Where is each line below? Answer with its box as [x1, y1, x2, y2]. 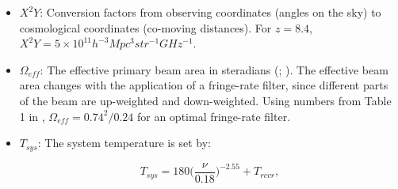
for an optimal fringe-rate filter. [136, 108, 291, 124]
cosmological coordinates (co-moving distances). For [19, 19, 272, 36]
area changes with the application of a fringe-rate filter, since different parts [19, 77, 388, 93]
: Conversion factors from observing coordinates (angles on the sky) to [40, 4, 381, 20]
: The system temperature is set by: [37, 134, 211, 151]
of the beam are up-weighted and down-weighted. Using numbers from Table [19, 92, 392, 108]
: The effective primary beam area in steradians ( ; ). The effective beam [40, 61, 388, 77]
